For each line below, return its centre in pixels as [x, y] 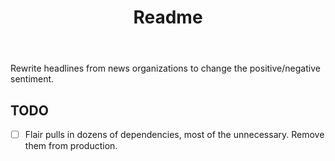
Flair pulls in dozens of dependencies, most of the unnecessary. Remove [174, 134]
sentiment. [32, 79]
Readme [168, 17]
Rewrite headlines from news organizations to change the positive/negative [165, 68]
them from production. [71, 146]
